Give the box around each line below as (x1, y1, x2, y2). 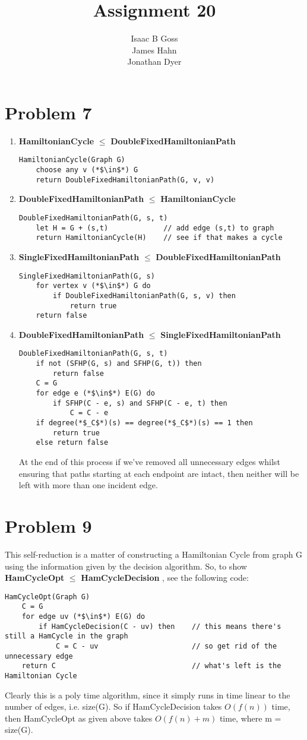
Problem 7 (5, 100, 92, 124)
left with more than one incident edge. (18, 479, 158, 491)
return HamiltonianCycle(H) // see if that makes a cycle (36, 233, 283, 242)
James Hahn (132, 43, 177, 56)
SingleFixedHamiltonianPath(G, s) (18, 271, 155, 280)
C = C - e (69, 409, 109, 418)
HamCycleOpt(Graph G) (5, 592, 90, 601)
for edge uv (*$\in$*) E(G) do (21, 612, 145, 621)
